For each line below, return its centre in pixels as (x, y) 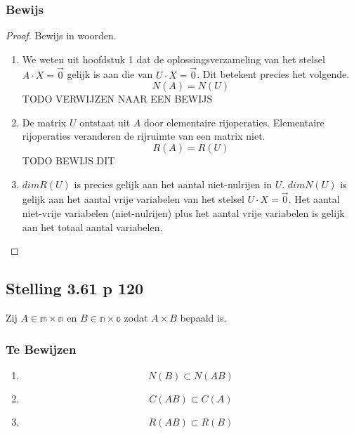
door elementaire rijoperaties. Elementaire (234, 122)
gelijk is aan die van (110, 74)
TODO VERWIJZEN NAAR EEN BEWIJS (117, 99)
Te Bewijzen (41, 349)
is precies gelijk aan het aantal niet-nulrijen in (173, 184)
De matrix (44, 122)
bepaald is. (203, 317)
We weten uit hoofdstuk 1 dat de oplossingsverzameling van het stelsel (173, 59)
